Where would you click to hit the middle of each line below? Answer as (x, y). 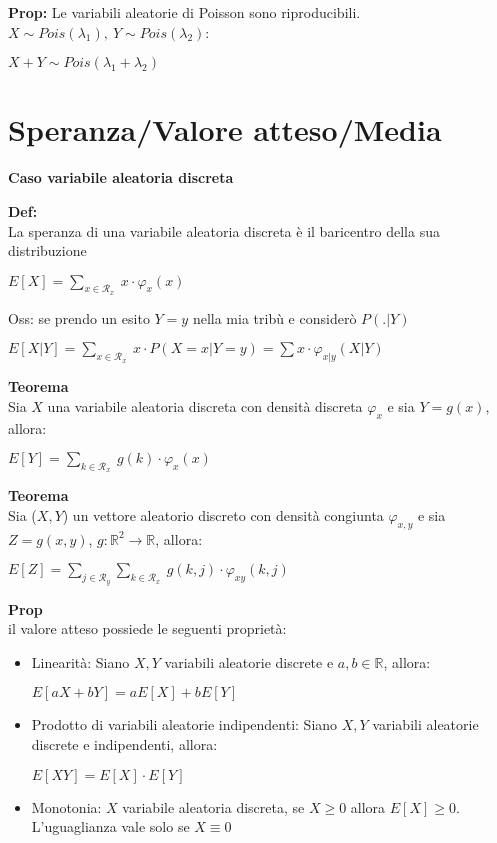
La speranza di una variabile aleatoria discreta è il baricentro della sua (224, 230)
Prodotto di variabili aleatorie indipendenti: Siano (184, 724)
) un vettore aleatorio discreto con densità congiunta (223, 515)
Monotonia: (66, 806)
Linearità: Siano (80, 661)
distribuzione (47, 250)
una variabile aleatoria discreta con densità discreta (205, 405)
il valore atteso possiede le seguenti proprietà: (147, 628)
